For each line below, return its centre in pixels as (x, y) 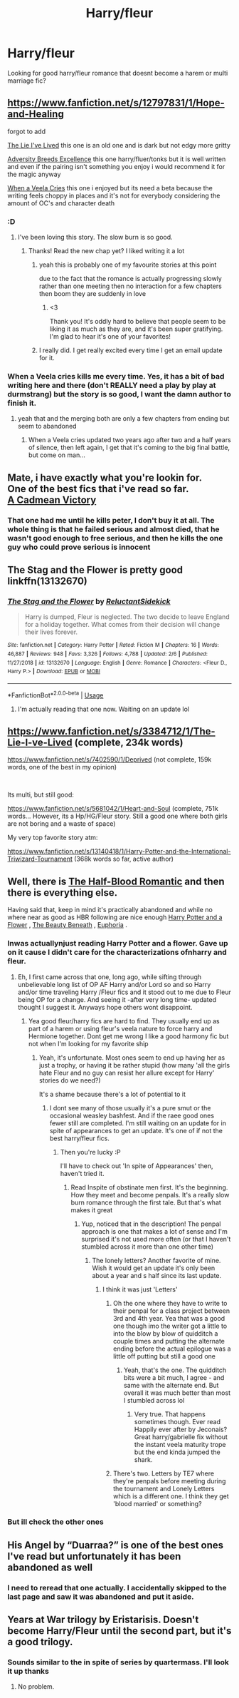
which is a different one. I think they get (171, 1496)
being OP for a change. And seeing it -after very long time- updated (117, 999)
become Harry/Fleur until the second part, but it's (119, 1631)
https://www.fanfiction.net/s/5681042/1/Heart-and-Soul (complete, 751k (113, 809)
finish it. (22, 403)
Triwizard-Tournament (40, 859)
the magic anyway (34, 174)
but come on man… (57, 455)
